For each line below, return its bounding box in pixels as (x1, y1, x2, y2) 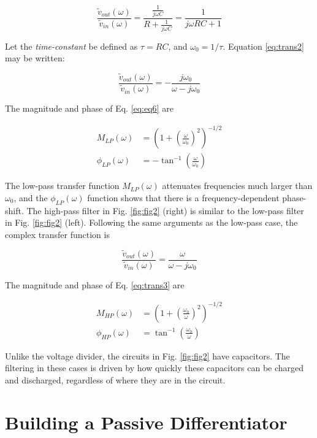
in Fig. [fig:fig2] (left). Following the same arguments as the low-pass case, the (5, 216, 298, 229)
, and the (13, 191, 48, 204)
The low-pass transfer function (5, 179, 120, 192)
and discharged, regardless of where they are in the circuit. (5, 374, 226, 386)
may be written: (5, 52, 65, 64)
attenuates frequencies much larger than (162, 179, 313, 192)
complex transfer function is (5, 228, 110, 240)
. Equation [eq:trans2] (223, 39, 304, 52)
